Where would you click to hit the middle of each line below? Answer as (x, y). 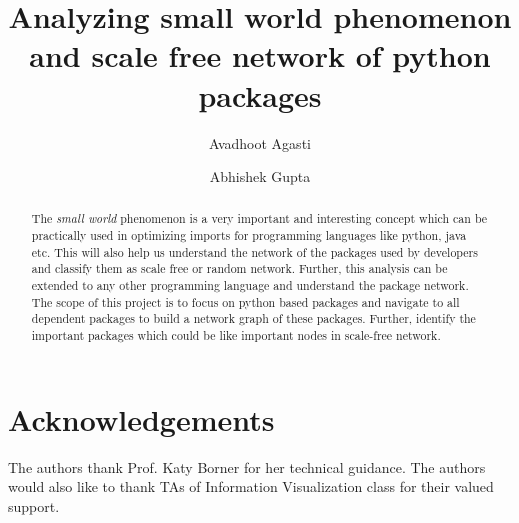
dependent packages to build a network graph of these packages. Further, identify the (253, 318)
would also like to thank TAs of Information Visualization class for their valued (251, 486)
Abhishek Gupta (260, 176)
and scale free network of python (260, 55)
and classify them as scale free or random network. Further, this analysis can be (239, 268)
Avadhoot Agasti (260, 142)
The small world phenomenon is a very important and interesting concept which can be (259, 218)
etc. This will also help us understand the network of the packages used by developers (254, 251)
